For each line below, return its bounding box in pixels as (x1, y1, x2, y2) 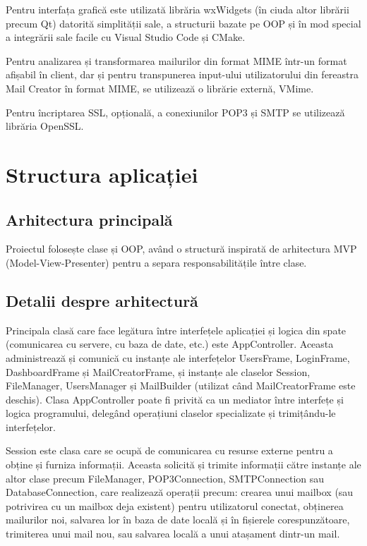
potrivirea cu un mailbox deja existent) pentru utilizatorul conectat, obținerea (6, 498, 344, 513)
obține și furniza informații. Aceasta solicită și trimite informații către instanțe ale (6, 457, 361, 472)
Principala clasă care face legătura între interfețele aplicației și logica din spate (6, 322, 347, 337)
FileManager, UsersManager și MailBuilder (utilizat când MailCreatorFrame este (6, 378, 356, 393)
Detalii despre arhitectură (6, 289, 198, 311)
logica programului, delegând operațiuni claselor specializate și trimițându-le (6, 406, 336, 420)
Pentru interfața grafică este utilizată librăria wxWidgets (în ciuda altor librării (6, 2, 349, 16)
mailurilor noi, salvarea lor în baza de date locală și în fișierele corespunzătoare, (6, 512, 350, 527)
